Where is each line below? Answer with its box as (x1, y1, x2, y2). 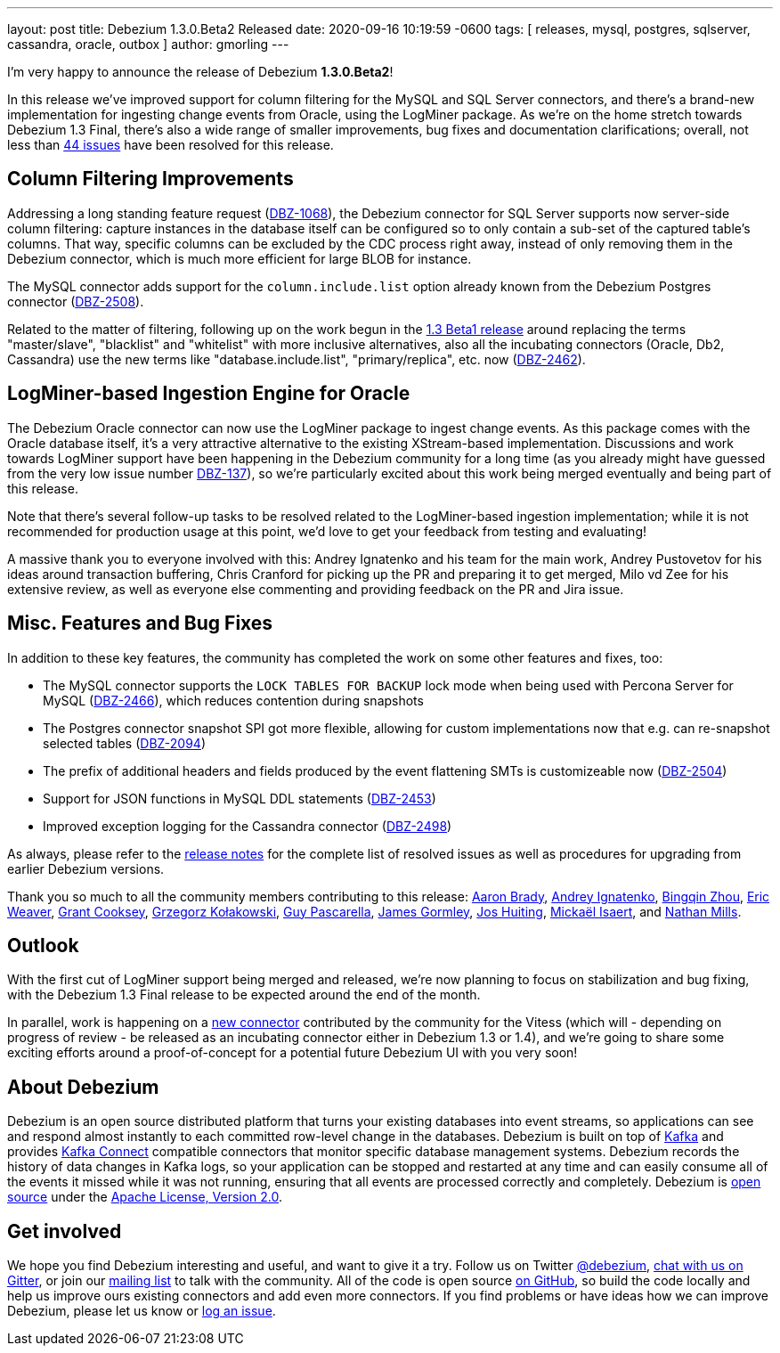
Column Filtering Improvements (7, 167, 294, 191)
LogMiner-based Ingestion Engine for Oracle (7, 382, 410, 405)
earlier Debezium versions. (7, 860, 165, 876)
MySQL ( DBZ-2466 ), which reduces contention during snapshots (43, 692, 424, 708)
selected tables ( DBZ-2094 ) (43, 735, 206, 751)
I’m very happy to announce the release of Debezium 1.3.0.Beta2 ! (7, 64, 394, 79)
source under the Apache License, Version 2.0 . (7, 1189, 283, 1205)
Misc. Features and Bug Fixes (7, 612, 273, 635)
